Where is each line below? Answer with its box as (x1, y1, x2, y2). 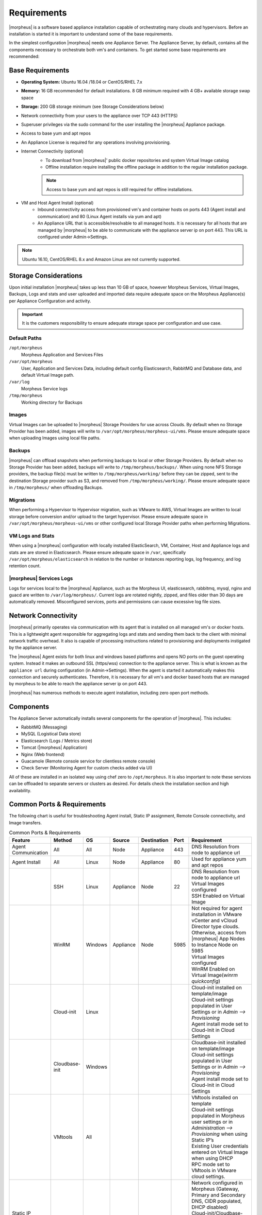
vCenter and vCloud (191, 917, 238, 923)
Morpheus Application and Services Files (21, 351, 103, 357)
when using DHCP (191, 1155, 233, 1162)
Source (112, 836, 130, 843)
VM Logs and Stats (9, 532, 55, 539)
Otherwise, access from (191, 929, 246, 936)
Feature (12, 836, 31, 843)
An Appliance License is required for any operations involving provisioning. (21, 139, 171, 145)
